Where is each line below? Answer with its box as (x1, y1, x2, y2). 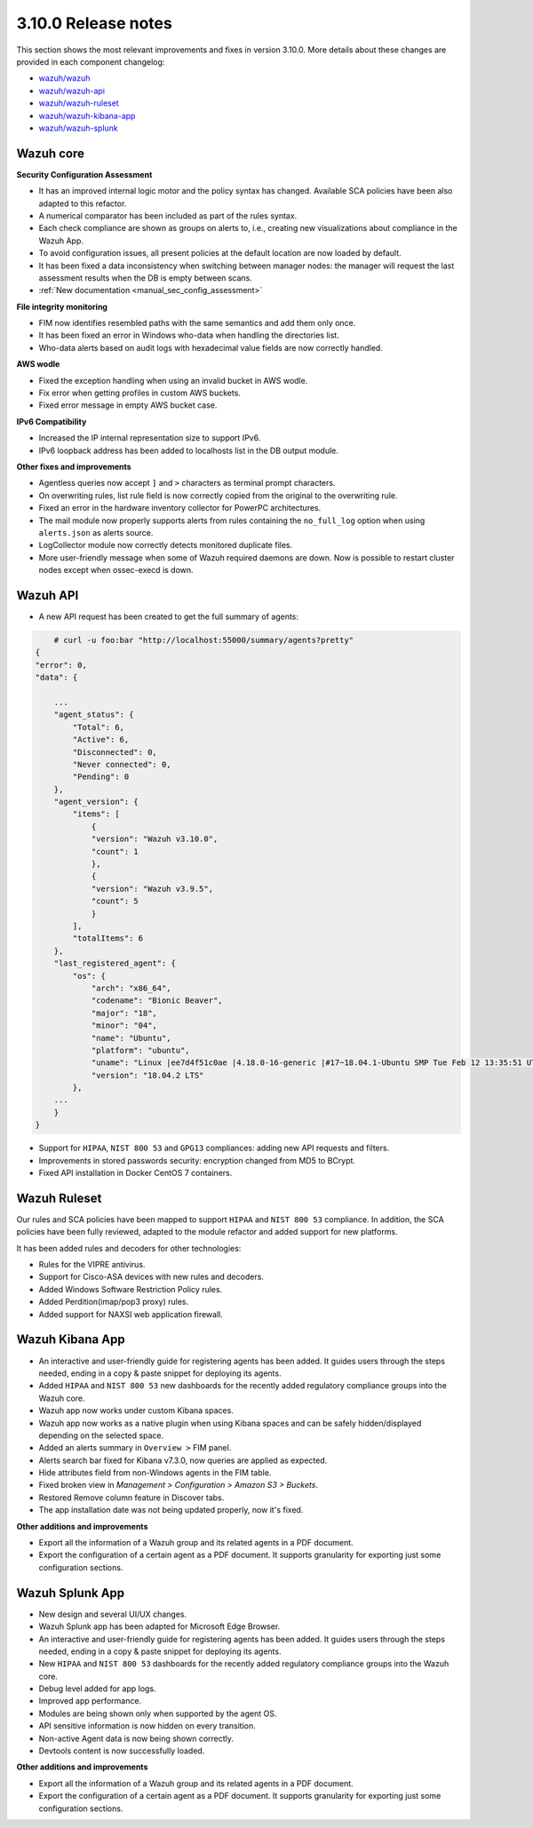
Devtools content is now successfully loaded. (38, 1745, 205, 1756)
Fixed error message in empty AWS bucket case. (38, 400, 218, 410)
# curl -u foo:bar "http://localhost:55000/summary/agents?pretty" (53, 635, 354, 646)
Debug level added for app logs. (38, 1683, 156, 1694)
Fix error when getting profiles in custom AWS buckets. (38, 387, 242, 399)
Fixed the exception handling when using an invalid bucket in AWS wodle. (38, 375, 308, 385)
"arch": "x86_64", (91, 982, 172, 993)
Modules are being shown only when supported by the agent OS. (38, 1708, 277, 1719)
